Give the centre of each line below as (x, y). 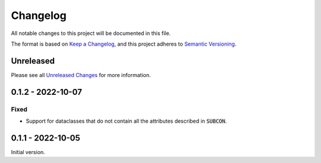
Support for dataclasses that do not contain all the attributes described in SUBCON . (126, 121)
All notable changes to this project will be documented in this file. (91, 33)
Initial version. (28, 152)
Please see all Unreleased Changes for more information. (81, 75)
